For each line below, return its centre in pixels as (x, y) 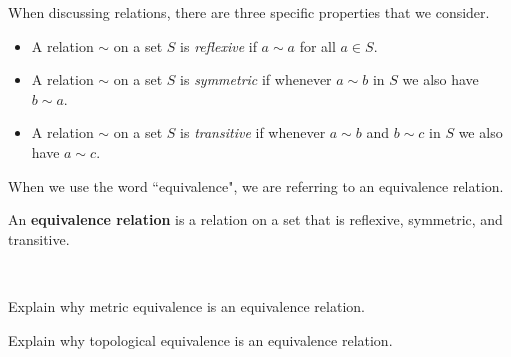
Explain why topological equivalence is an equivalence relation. (200, 339)
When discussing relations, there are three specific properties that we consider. (249, 12)
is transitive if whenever (253, 132)
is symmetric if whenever (256, 79)
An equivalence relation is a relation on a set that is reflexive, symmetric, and (255, 219)
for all (317, 45)
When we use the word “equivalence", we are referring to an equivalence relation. (256, 185)
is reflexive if (218, 45)
